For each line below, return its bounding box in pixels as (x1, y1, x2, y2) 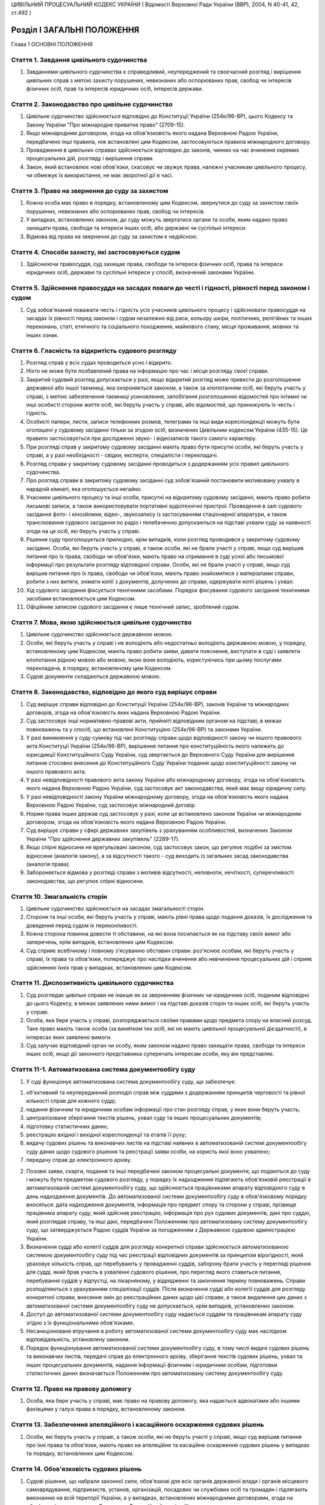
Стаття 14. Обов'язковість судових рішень (11, 1465, 142, 1473)
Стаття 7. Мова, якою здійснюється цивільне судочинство (11, 618, 192, 627)
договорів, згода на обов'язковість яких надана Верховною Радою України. (26, 709, 221, 716)
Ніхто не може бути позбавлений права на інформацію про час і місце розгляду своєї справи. (26, 367, 269, 374)
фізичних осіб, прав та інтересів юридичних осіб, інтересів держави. (26, 85, 203, 93)
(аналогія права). (26, 860, 70, 867)
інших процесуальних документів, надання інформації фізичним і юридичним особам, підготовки (26, 1361, 278, 1368)
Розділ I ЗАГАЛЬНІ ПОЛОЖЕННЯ (11, 25, 140, 36)
